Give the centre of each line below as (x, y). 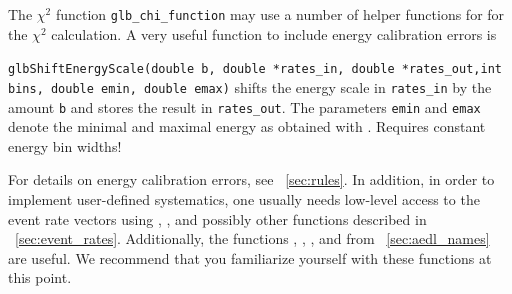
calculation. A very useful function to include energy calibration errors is (274, 33)
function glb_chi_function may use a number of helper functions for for (280, 14)
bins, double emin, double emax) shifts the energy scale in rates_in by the (250, 86)
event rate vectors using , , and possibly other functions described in (217, 218)
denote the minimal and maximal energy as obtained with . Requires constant (247, 126)
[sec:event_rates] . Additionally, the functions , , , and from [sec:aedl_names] (252, 238)
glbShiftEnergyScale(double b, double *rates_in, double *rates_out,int (255, 69)
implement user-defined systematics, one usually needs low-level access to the (244, 199)
